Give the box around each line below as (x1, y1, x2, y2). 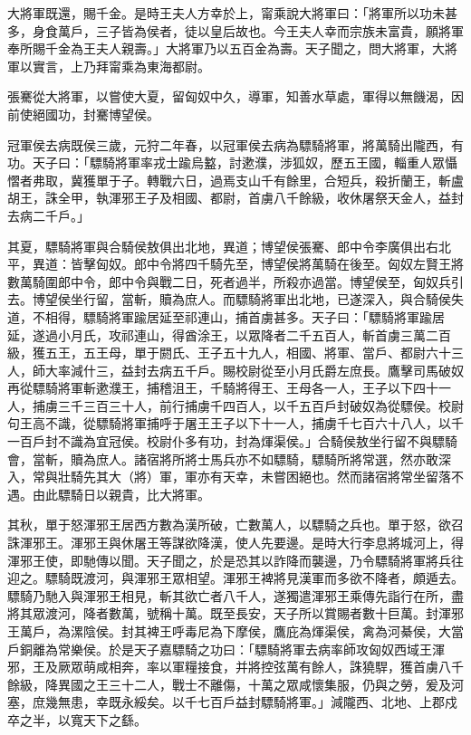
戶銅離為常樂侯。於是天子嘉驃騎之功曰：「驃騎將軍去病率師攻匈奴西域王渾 (7, 639, 445, 658)
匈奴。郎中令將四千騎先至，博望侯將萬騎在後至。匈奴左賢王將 (95, 254, 464, 273)
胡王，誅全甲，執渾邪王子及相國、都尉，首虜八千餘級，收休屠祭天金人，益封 (7, 188, 464, 207)
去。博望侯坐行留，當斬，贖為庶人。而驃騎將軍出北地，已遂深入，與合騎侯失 (7, 290, 464, 309)
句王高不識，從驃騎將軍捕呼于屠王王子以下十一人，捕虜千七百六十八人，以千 (7, 414, 464, 433)
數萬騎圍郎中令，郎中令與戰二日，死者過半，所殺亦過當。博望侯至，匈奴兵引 (7, 272, 464, 291)
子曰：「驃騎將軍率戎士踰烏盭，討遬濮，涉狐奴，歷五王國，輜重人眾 (44, 153, 445, 172)
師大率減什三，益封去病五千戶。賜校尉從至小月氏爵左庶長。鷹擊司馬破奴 (32, 360, 464, 379)
